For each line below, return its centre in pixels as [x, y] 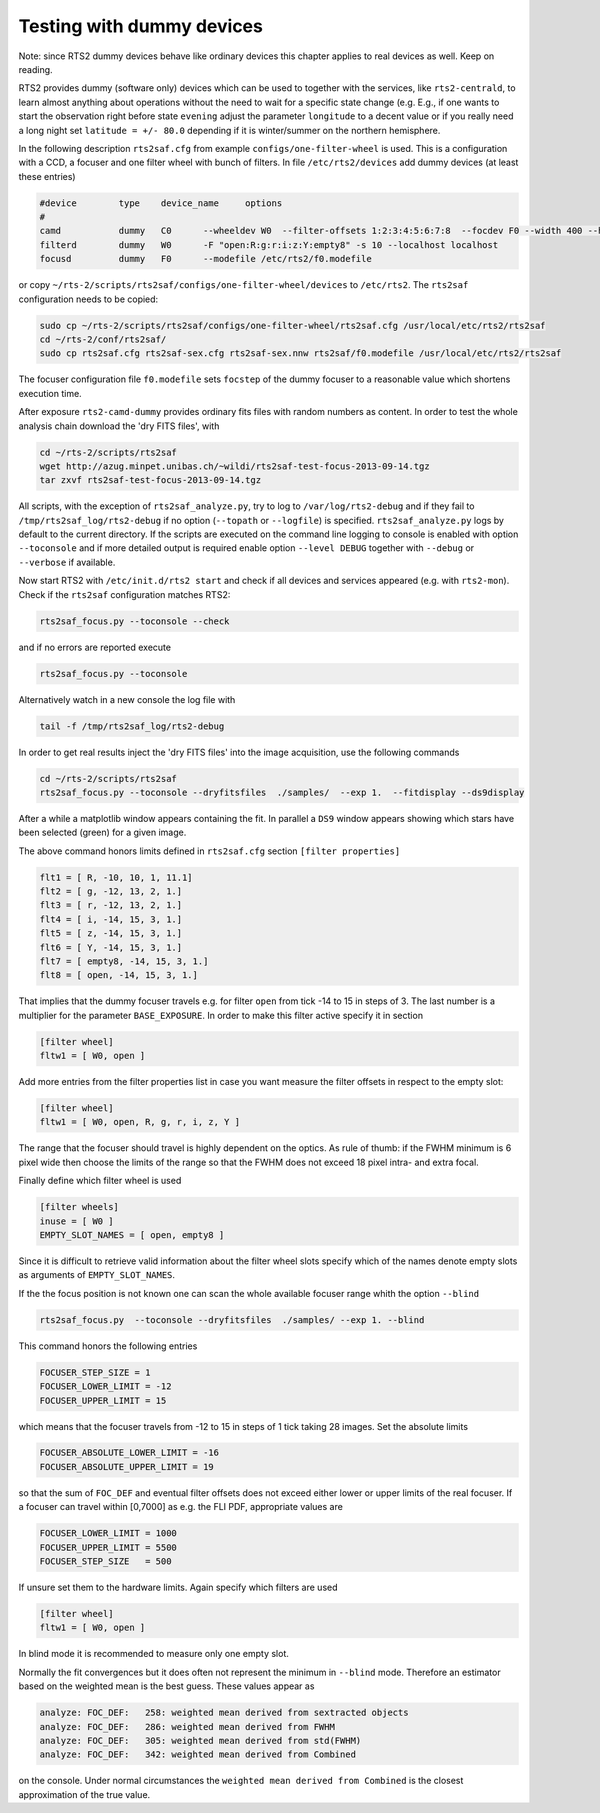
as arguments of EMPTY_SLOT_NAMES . [96, 1275]
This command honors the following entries [108, 1346]
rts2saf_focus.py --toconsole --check [134, 621]
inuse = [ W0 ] [76, 1221]
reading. [36, 69]
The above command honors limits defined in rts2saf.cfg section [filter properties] [209, 851]
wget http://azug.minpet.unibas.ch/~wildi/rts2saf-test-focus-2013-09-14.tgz [234, 466]
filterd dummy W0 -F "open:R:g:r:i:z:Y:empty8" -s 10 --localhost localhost [269, 244]
